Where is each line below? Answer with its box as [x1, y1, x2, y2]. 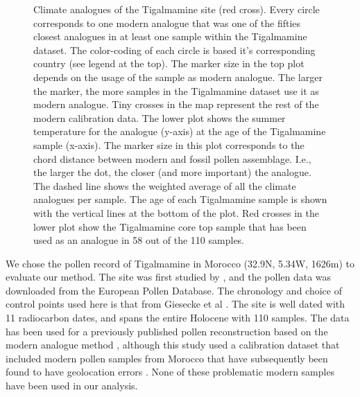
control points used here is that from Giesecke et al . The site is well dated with [6, 297, 345, 311]
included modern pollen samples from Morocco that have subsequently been [6, 351, 328, 365]
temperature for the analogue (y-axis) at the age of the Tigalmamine [33, 124, 326, 139]
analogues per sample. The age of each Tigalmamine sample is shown [33, 192, 327, 206]
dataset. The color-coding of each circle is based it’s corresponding [33, 42, 316, 57]
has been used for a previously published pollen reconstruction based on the [6, 324, 328, 338]
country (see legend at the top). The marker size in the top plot [33, 56, 305, 71]
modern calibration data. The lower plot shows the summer [33, 110, 286, 125]
